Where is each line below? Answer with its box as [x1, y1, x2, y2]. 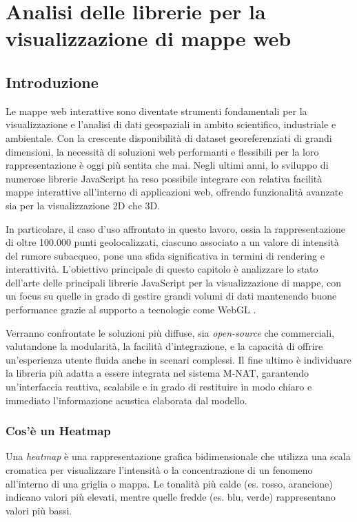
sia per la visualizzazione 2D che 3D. [6, 198, 161, 212]
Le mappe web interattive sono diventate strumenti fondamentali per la [6, 103, 307, 118]
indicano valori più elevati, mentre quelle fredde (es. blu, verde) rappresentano [6, 490, 336, 504]
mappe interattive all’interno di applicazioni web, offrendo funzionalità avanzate [6, 185, 343, 199]
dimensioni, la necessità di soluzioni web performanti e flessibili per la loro [6, 144, 319, 158]
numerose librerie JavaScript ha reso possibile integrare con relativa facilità [6, 171, 323, 185]
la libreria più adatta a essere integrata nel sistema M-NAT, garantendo [6, 366, 309, 380]
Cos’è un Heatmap [6, 422, 111, 439]
